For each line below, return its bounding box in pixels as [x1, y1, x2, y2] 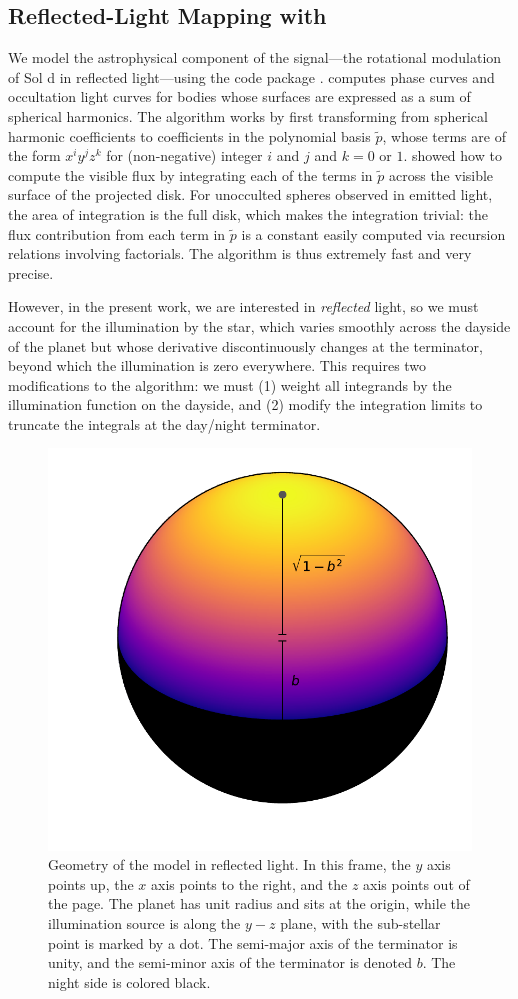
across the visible [388, 164, 494, 185]
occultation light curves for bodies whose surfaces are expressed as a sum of [8, 86, 471, 107]
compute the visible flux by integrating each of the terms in [8, 164, 373, 185]
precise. [8, 262, 54, 283]
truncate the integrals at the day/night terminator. [8, 413, 321, 434]
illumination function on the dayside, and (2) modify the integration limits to [8, 394, 483, 415]
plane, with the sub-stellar [280, 912, 441, 933]
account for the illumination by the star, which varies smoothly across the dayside [8, 315, 511, 336]
